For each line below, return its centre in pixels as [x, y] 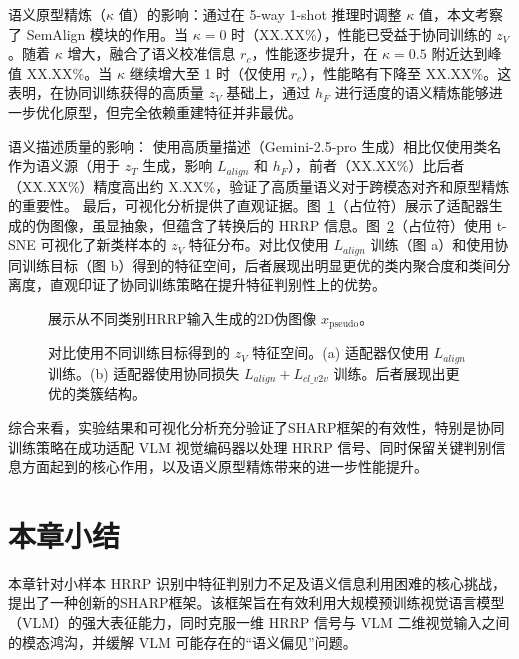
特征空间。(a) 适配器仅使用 [340, 352]
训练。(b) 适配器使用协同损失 [144, 372]
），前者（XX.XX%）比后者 [376, 165]
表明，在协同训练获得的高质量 [106, 92]
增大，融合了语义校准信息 [151, 53]
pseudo [344, 324]
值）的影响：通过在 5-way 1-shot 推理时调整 [260, 14]
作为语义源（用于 [64, 165]
